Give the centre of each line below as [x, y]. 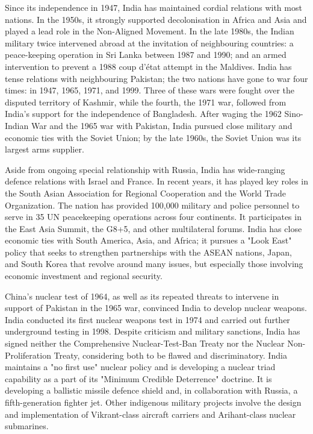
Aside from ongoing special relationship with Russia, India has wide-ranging [145, 169]
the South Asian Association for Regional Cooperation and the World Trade [145, 193]
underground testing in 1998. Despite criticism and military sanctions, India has [153, 331]
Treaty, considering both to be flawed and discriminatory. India [170, 355]
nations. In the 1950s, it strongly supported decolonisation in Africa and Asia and [156, 19]
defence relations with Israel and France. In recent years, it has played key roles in [156, 181]
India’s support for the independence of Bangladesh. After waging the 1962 [143, 114]
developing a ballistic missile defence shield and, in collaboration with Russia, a [151, 390]
